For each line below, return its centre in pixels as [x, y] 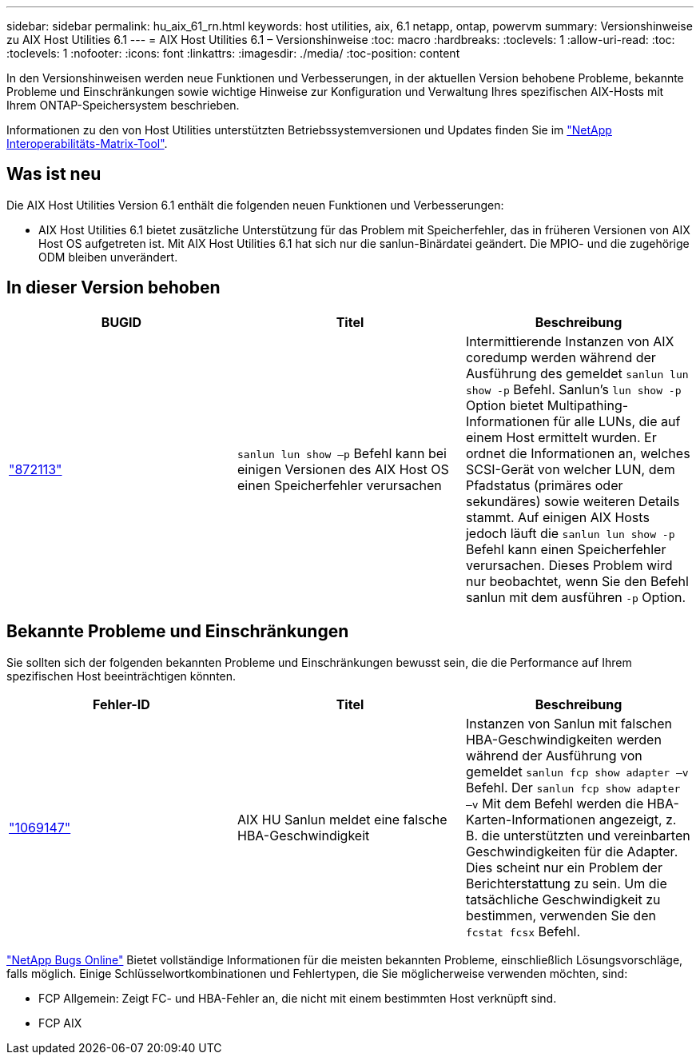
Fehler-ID [121, 704]
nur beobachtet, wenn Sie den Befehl [577, 581]
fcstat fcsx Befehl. [523, 931]
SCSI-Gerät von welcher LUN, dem [570, 469]
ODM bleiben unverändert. [108, 257]
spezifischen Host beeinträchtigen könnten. [121, 676]
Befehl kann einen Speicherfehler [566, 549]
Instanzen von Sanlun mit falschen [569, 723]
